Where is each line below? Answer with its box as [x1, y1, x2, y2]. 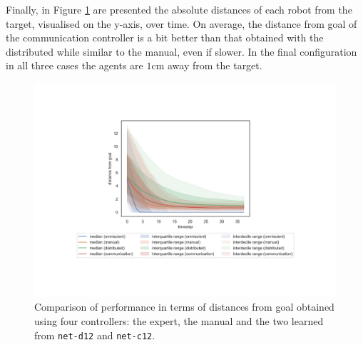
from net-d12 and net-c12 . [34, 327, 155, 342]
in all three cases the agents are [6, 58, 143, 73]
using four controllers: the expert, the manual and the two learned [34, 313, 324, 328]
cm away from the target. [151, 58, 262, 73]
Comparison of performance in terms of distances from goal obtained [34, 299, 334, 314]
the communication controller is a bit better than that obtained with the [6, 30, 324, 45]
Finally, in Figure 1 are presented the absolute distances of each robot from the [6, 2, 352, 16]
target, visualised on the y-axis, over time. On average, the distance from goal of [6, 16, 357, 31]
